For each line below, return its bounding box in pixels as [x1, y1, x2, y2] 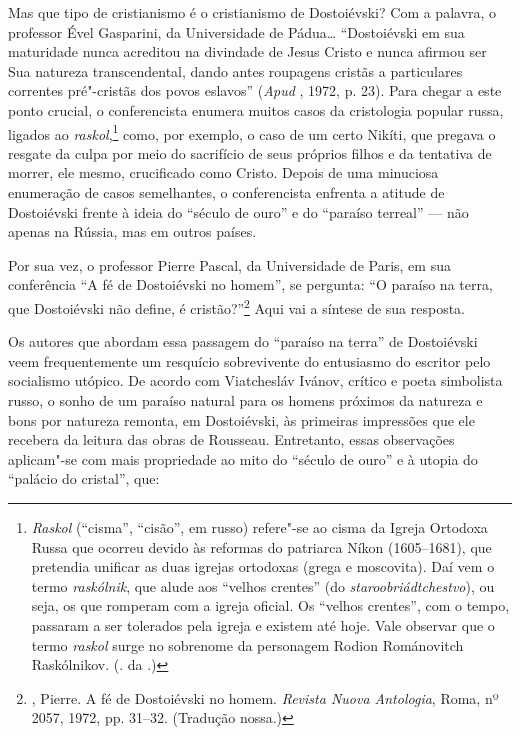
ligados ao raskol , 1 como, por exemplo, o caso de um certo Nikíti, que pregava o [8, 120, 496, 144]
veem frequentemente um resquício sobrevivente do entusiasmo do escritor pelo [8, 350, 491, 371]
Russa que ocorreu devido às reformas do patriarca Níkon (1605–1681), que [31, 536, 492, 557]
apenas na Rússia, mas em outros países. [8, 221, 257, 242]
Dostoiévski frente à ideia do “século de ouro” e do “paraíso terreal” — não [8, 201, 469, 222]
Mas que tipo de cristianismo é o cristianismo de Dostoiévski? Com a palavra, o [8, 2, 497, 22]
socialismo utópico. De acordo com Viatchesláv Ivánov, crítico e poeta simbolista [8, 370, 503, 391]
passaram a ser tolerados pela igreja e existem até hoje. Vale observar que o [31, 614, 495, 635]
